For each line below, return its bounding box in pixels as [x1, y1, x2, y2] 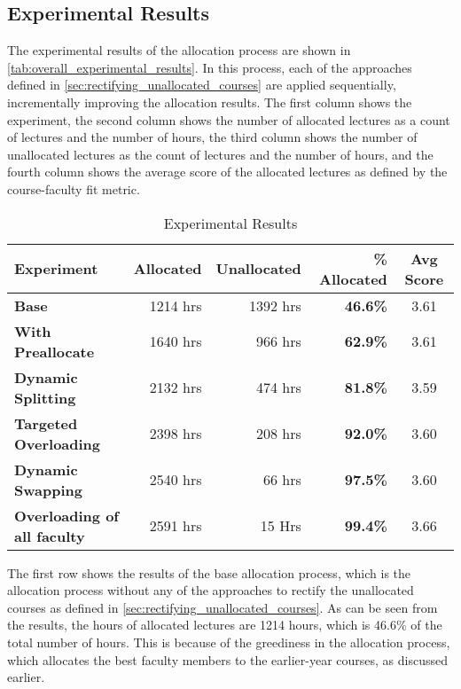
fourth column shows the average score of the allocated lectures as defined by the [7, 162, 448, 181]
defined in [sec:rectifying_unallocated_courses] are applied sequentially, [7, 75, 396, 94]
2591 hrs [149, 515, 202, 536]
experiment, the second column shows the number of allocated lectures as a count [7, 110, 450, 129]
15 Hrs [260, 515, 301, 536]
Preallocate [14, 341, 95, 362]
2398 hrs [149, 423, 202, 444]
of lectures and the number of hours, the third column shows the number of [7, 128, 418, 146]
